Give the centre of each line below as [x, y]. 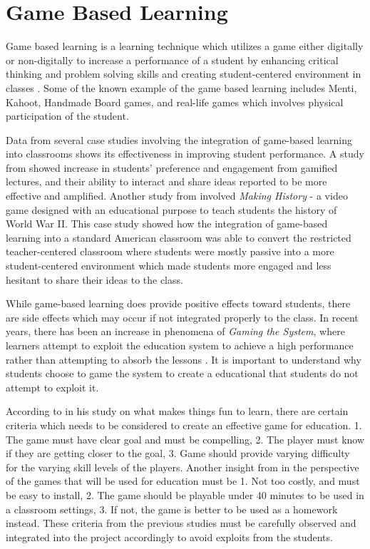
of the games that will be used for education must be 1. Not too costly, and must [183, 481]
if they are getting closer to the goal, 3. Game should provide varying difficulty [178, 453]
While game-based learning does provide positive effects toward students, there [178, 303]
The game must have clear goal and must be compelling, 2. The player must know [185, 439]
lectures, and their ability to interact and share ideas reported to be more [166, 181]
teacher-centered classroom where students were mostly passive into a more [170, 251]
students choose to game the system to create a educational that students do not [182, 373]
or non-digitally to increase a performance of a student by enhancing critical [172, 60]
